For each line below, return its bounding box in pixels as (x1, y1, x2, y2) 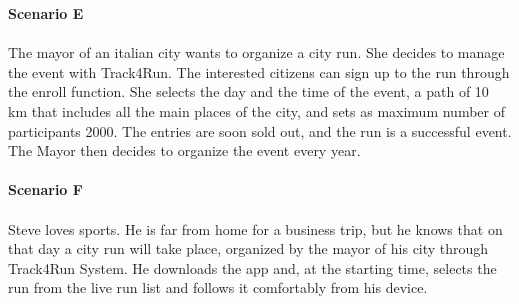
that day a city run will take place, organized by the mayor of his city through (8, 238, 489, 259)
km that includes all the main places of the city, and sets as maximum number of (8, 100, 505, 121)
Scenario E (8, 3, 84, 23)
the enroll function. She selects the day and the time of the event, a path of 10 (8, 81, 489, 102)
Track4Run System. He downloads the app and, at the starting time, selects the (8, 257, 497, 278)
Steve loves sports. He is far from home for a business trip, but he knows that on (8, 218, 503, 239)
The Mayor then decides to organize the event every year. (8, 140, 361, 161)
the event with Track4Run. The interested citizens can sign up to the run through (8, 61, 510, 82)
